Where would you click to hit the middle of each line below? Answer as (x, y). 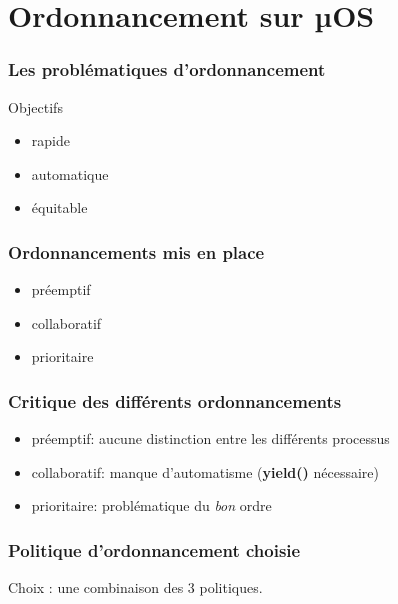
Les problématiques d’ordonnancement (167, 69)
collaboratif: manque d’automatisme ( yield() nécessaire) (205, 471)
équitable (59, 207)
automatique (70, 173)
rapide (50, 140)
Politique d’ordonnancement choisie (154, 549)
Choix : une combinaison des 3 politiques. (135, 587)
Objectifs (35, 106)
